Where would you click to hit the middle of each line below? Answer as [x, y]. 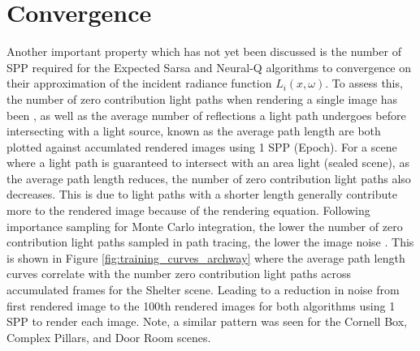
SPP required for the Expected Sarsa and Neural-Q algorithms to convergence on [209, 67]
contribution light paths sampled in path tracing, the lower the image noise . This [210, 242]
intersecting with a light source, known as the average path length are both [194, 131]
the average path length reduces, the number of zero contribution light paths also [209, 178]
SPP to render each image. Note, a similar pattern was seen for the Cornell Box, [207, 321]
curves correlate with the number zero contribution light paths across [179, 274]
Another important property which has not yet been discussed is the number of [204, 51]
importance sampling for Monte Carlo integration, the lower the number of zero [205, 226]
